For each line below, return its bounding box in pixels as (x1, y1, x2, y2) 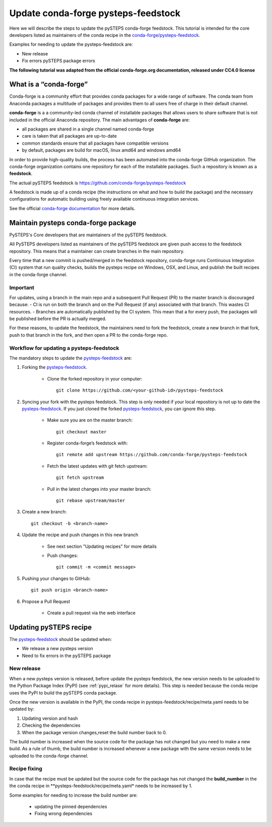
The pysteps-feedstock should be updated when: (9, 636, 112, 642)
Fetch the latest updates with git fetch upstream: (47, 463, 148, 469)
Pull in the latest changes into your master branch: (47, 486, 152, 492)
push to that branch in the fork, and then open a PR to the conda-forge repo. (9, 332, 168, 338)
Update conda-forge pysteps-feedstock (9, 8, 181, 19)
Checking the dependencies (22, 722, 81, 728)
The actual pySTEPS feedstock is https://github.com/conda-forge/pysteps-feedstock (9, 179, 186, 186)
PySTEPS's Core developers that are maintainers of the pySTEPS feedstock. (9, 232, 168, 238)
